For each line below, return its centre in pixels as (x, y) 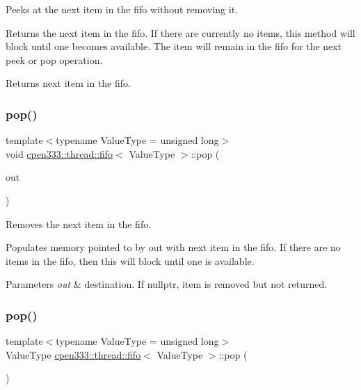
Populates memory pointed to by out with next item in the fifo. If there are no (173, 247)
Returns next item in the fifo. (68, 83)
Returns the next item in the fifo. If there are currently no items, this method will (180, 32)
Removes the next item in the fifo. (79, 224)
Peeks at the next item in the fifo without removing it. (122, 9)
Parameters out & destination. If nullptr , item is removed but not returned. (167, 284)
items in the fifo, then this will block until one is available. (130, 260)
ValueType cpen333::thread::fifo (73, 354)
